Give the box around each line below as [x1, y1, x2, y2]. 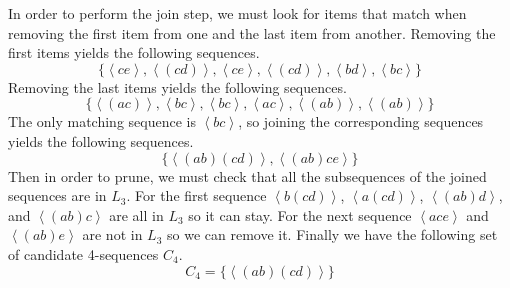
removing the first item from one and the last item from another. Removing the [8, 22, 496, 43]
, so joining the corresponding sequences [238, 111, 484, 132]
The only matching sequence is [8, 111, 196, 132]
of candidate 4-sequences [8, 243, 159, 264]
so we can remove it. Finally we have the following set [166, 224, 498, 245]
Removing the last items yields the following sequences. [8, 76, 347, 97]
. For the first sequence [126, 185, 267, 206]
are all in [109, 204, 164, 225]
